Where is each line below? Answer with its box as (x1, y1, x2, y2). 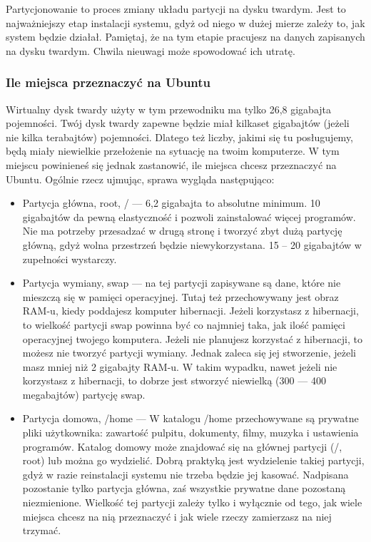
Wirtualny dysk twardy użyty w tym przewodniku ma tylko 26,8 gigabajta (6, 101, 332, 116)
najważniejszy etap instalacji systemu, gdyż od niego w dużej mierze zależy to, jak (6, 15, 365, 30)
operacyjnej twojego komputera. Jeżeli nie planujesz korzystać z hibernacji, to (22, 331, 362, 346)
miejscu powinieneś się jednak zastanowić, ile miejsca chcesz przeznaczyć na (6, 157, 337, 172)
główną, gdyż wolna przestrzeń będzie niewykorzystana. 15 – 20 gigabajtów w (22, 237, 362, 252)
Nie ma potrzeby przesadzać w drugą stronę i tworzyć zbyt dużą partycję (22, 223, 342, 238)
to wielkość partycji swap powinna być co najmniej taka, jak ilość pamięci (22, 317, 345, 332)
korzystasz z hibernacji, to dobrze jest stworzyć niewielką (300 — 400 (22, 373, 326, 388)
